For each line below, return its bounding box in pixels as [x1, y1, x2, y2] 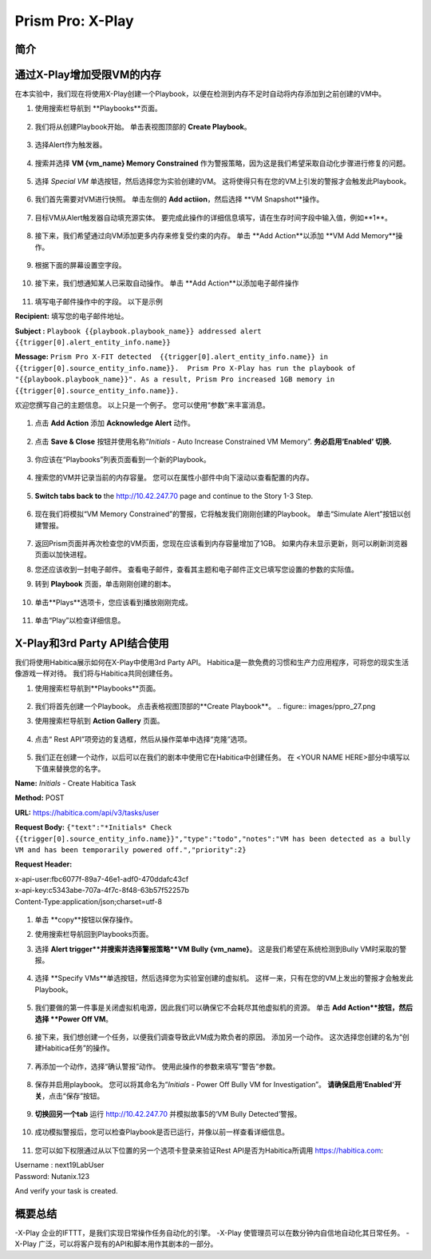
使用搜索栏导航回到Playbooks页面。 [34, 930, 153, 939]
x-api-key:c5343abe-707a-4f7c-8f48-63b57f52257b [14, 886, 189, 895]
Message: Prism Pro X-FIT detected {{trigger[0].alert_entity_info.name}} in [14, 352, 329, 361]
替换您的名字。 [55, 763, 105, 773]
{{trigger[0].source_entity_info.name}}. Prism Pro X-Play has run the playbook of [14, 364, 356, 373]
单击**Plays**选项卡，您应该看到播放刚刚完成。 [34, 597, 193, 607]
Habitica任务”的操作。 [41, 1043, 115, 1053]
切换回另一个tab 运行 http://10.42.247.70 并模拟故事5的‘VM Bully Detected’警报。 [34, 1109, 302, 1118]
